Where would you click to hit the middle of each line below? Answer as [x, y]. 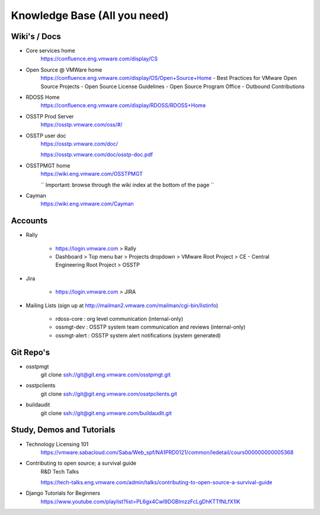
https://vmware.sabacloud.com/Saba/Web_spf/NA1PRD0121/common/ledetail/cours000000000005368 [167, 452]
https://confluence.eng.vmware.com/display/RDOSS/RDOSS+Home [123, 105]
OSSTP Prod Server [50, 116]
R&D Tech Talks [60, 471]
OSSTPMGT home [48, 165]
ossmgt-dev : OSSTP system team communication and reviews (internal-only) [151, 327]
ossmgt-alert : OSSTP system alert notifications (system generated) [138, 335]
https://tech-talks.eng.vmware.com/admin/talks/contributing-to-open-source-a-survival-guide [156, 482]
